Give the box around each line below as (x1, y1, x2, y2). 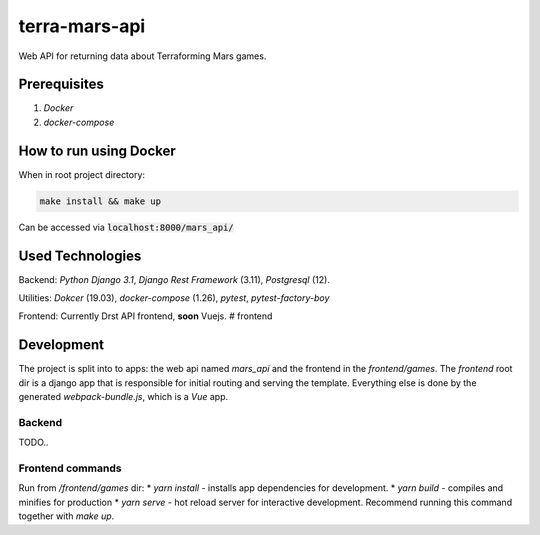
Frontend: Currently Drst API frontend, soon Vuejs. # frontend (18, 310, 273, 322)
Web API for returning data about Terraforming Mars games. (18, 50, 267, 62)
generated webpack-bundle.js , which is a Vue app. (18, 391, 229, 403)
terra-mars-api (18, 15, 146, 37)
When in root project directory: (18, 168, 145, 180)
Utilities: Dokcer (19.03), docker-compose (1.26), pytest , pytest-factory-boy (18, 292, 330, 304)
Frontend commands (18, 461, 122, 475)
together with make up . (18, 510, 115, 522)
